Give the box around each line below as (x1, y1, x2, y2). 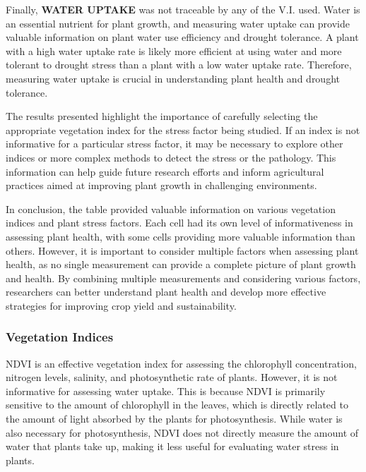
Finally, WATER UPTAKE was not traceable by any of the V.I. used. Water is (6, 2, 360, 16)
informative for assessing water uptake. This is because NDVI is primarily (6, 383, 326, 398)
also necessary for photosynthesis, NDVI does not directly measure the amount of (6, 425, 359, 440)
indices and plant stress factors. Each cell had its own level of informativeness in (6, 215, 353, 230)
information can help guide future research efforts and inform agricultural (6, 164, 324, 178)
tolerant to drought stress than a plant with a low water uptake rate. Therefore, (6, 57, 352, 72)
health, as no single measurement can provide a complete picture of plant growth (6, 257, 356, 272)
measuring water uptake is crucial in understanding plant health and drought (6, 71, 340, 85)
